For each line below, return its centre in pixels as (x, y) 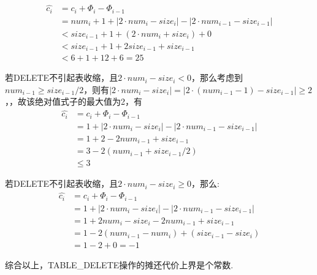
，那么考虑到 (217, 77)
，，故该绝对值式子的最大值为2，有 (74, 101)
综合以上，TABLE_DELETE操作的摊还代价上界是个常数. (119, 265)
